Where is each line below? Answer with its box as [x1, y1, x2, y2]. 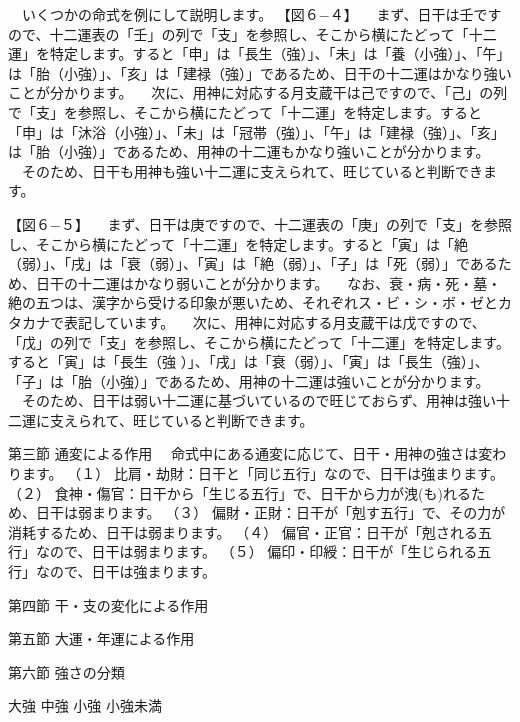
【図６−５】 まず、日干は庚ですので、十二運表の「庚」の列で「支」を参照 [8, 213, 513, 234]
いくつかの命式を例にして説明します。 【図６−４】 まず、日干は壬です [21, 4, 502, 24]
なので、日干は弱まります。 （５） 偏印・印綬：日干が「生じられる [35, 541, 478, 562]
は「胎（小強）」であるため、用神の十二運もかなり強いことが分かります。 [8, 141, 490, 162]
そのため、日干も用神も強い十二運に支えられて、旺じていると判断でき [21, 160, 483, 181]
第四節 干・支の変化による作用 [8, 594, 209, 615]
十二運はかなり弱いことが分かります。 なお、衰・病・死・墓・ [77, 272, 502, 293]
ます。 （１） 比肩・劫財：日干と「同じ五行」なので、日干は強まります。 [21, 463, 504, 484]
